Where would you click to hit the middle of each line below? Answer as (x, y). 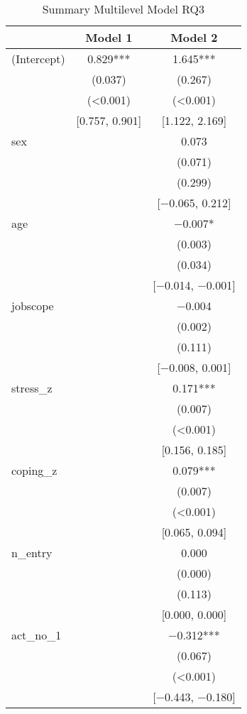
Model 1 (109, 37)
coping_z (34, 470)
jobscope (33, 306)
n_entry (32, 553)
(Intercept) (38, 59)
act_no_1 (37, 635)
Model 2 (194, 37)
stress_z (32, 388)
